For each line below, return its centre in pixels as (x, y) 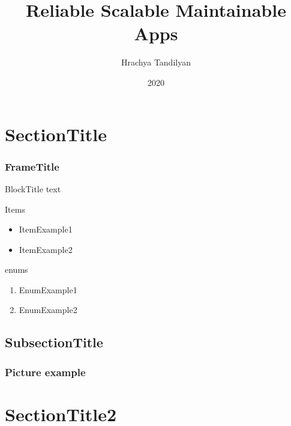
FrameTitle (32, 166)
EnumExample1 (48, 289)
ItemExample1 (46, 229)
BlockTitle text (33, 188)
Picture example (45, 372)
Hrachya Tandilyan (156, 62)
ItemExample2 (46, 249)
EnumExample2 (48, 310)
